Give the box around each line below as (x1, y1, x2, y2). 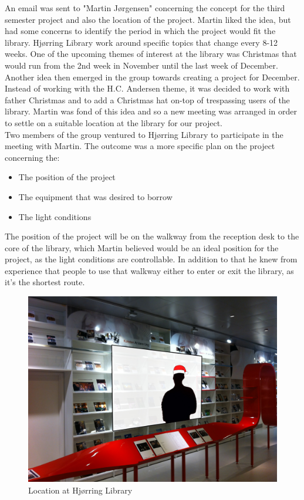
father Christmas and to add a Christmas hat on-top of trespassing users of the (5, 93, 290, 106)
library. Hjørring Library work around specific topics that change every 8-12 (5, 36, 278, 48)
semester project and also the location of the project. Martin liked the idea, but (5, 13, 291, 25)
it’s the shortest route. (5, 276, 85, 288)
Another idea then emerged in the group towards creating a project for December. (5, 70, 300, 83)
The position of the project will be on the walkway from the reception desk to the (5, 230, 299, 242)
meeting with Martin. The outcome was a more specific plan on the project (5, 140, 275, 152)
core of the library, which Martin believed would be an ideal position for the (5, 241, 279, 254)
